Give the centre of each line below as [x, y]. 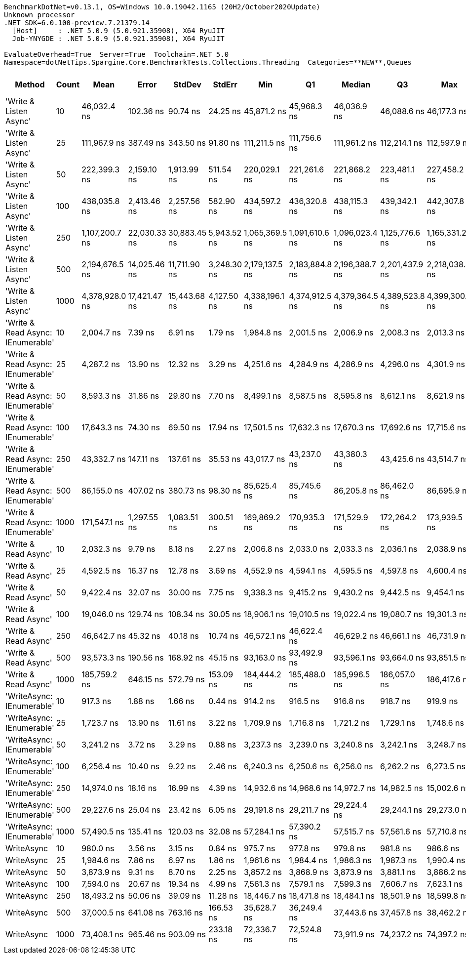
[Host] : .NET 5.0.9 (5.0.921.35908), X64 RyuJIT [118, 31]
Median [356, 84]
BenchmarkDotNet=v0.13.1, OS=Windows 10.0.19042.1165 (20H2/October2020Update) [162, 7]
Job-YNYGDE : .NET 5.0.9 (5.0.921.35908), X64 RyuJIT [118, 39]
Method [30, 84]
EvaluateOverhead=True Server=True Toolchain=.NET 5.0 [116, 54]
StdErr [225, 84]
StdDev [187, 84]
